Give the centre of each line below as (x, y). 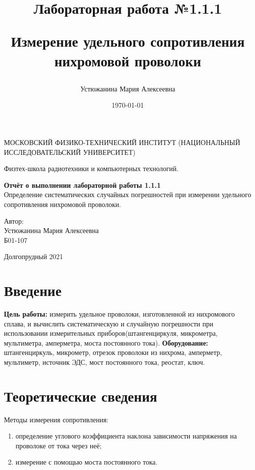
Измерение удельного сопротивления (128, 41)
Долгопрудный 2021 (34, 256)
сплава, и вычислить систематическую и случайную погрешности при (109, 323)
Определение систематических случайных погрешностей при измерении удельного (128, 194)
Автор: (14, 220)
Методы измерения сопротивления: (56, 419)
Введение (33, 290)
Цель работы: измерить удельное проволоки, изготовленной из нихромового (119, 314)
